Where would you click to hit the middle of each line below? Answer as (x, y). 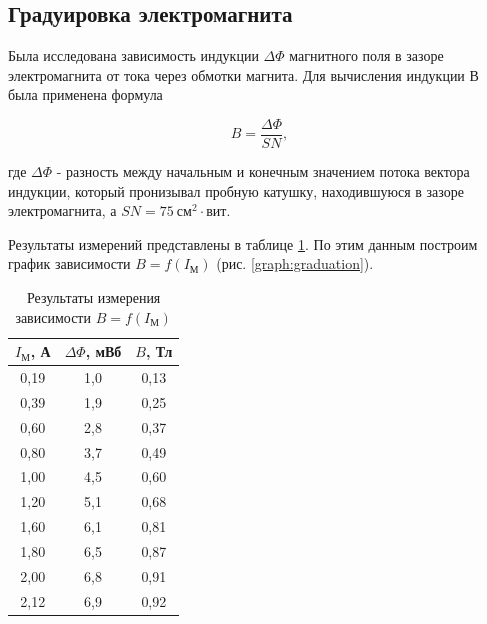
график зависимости (69, 263)
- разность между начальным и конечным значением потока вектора (263, 171)
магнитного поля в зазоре (366, 55)
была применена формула (85, 94)
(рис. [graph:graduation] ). (295, 263)
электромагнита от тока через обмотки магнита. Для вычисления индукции (236, 74)
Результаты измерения (94, 297)
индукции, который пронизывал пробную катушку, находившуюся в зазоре (236, 190)
